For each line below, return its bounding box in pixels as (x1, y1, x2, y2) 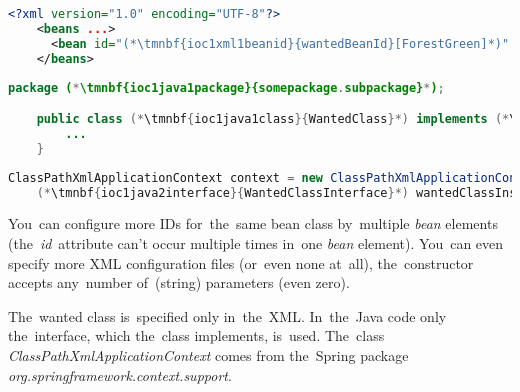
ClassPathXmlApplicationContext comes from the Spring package (8, 344, 409, 365)
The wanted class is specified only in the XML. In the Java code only (8, 305, 447, 326)
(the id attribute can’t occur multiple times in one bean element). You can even (8, 233, 504, 253)
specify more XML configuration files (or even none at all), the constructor (8, 252, 474, 273)
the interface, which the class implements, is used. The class (8, 325, 385, 346)
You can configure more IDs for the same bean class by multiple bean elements (8, 213, 498, 234)
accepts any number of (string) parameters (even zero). (8, 272, 350, 293)
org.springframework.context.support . (8, 364, 232, 385)
